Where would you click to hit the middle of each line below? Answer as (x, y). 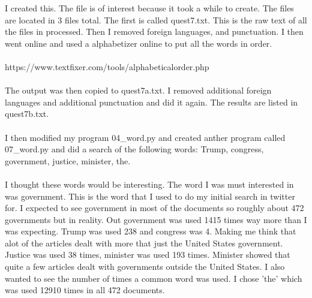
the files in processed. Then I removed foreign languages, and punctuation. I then (154, 31)
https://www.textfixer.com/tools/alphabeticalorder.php (107, 66)
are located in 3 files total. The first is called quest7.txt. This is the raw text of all (156, 19)
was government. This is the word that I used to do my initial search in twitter (150, 196)
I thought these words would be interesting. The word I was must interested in (149, 184)
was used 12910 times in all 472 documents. (85, 290)
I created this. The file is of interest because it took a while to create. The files (149, 8)
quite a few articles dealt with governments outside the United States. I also (145, 267)
